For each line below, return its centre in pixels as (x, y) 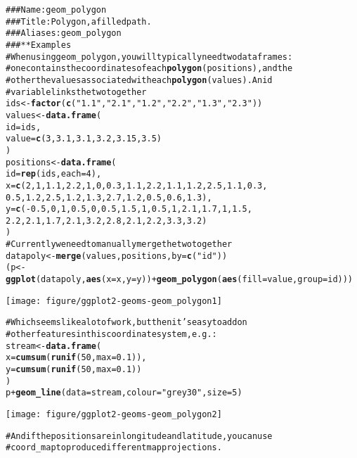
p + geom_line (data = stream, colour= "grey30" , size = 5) (124, 393)
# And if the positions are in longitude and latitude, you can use (139, 436)
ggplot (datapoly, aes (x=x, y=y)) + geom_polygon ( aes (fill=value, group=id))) (180, 280)
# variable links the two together (76, 92)
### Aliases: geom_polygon (64, 33)
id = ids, (24, 127)
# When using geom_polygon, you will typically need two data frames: (149, 57)
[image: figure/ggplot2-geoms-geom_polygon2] (114, 414)
